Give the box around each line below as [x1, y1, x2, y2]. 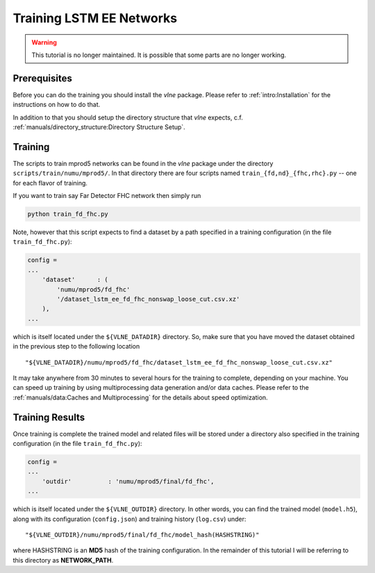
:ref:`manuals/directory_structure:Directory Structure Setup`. [12, 123, 185, 131]
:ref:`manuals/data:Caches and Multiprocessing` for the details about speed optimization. [12, 393, 268, 401]
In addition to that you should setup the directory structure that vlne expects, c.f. [12, 113, 243, 122]
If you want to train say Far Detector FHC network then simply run [12, 192, 201, 200]
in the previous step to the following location [12, 342, 140, 351]
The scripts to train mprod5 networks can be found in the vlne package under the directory [12, 159, 274, 167]
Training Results [12, 411, 85, 423]
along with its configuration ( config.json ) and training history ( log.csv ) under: [12, 515, 247, 523]
